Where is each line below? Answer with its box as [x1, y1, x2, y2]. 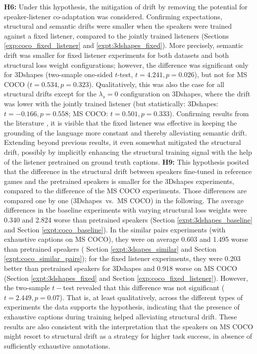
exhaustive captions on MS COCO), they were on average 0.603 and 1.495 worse [4, 234, 248, 244]
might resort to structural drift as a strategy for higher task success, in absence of [4, 331, 253, 341]
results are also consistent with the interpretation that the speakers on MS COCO [4, 321, 254, 331]
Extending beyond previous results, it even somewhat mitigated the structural [4, 137, 241, 147]
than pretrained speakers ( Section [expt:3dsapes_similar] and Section [4, 243, 217, 254]
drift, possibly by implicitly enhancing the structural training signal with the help [4, 146, 252, 157]
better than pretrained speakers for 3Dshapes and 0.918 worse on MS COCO [4, 263, 237, 273]
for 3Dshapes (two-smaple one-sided [4, 69, 113, 80]
